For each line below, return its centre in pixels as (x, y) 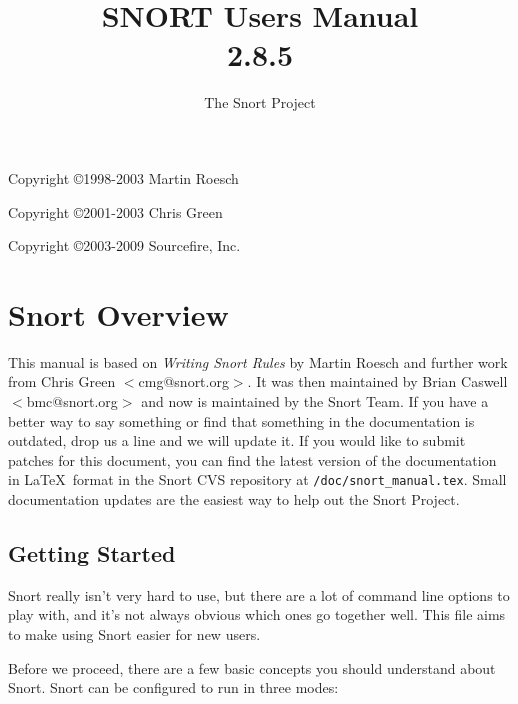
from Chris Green (62, 381)
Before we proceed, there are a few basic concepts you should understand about (252, 667)
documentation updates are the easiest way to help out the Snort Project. (234, 499)
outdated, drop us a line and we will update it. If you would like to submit (237, 440)
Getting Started (92, 553)
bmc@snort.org (72, 401)
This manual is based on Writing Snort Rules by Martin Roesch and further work (258, 361)
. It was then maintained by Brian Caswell (377, 381)
